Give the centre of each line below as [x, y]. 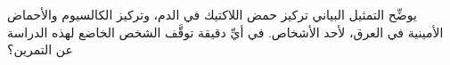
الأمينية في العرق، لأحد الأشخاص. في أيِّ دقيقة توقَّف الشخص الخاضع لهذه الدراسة [225, 32]
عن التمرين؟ [40, 49]
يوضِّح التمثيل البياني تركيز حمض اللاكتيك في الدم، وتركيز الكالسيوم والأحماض [212, 14]
